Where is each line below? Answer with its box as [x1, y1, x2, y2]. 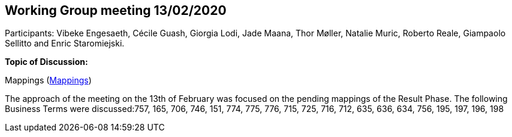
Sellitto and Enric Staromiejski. [5, 38, 125, 49]
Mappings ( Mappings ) [5, 75, 92, 86]
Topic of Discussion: [5, 57, 88, 67]
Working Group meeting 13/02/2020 [5, 3, 227, 18]
